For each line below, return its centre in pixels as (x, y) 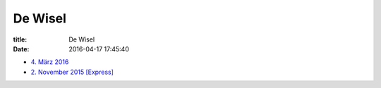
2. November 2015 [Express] (72, 72)
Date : (21, 49)
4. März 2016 (50, 62)
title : (20, 39)
